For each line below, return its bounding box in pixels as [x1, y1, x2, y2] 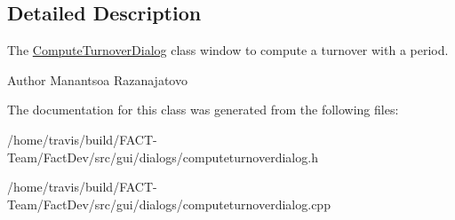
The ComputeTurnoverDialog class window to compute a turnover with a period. [7, 41, 449, 59]
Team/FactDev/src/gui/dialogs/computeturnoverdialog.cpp [7, 194, 331, 213]
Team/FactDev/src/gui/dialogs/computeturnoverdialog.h [7, 147, 318, 166]
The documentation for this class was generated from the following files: [7, 100, 399, 119]
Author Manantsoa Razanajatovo [7, 70, 188, 89]
